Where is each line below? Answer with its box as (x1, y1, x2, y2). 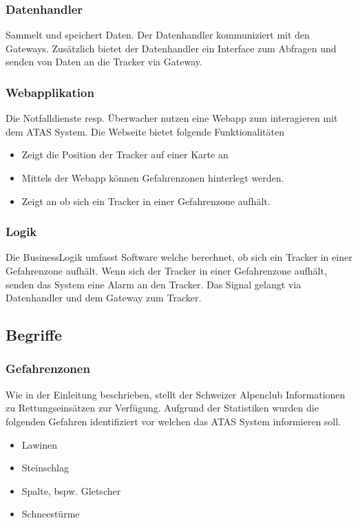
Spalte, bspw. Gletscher (21, 483, 121, 498)
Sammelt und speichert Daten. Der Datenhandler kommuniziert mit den (6, 28, 310, 42)
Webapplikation (6, 83, 94, 100)
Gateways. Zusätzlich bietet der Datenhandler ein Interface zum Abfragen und (6, 41, 337, 55)
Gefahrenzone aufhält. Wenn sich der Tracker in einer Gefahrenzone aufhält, (6, 264, 327, 277)
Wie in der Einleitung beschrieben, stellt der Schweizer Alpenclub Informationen (6, 387, 346, 401)
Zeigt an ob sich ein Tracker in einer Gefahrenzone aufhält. (21, 193, 271, 208)
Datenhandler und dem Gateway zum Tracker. (6, 290, 202, 305)
